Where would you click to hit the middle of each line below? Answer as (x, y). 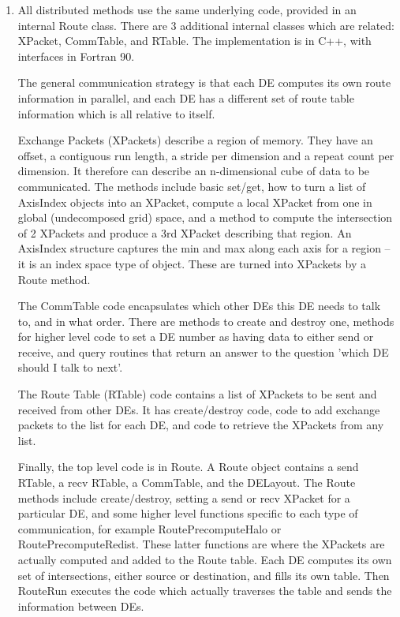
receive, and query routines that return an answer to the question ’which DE (203, 352)
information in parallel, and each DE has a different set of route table (186, 97)
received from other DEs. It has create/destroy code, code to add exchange (199, 409)
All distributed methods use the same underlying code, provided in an (187, 9)
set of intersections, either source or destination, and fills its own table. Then (204, 575)
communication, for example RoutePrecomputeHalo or (150, 528)
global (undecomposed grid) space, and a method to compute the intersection (205, 217)
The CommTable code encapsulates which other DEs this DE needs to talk (199, 306)
